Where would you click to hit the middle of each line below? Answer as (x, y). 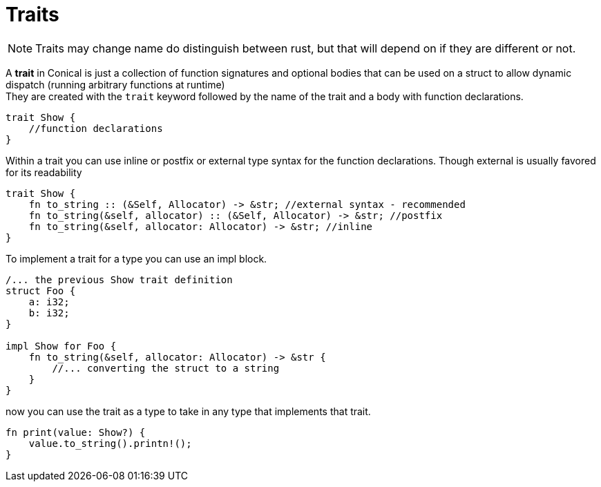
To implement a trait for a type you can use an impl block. (136, 258)
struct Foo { (41, 290)
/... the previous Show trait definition (119, 279)
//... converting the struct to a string (166, 368)
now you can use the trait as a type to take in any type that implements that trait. (188, 411)
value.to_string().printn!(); (110, 443)
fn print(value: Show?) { (76, 432)
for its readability (44, 172)
